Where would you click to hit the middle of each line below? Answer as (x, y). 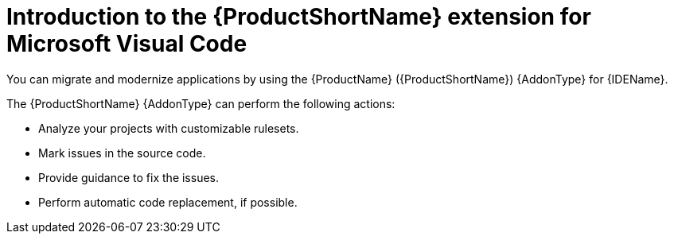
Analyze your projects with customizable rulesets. (169, 128)
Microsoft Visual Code (127, 44)
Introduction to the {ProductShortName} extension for (299, 17)
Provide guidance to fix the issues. (129, 177)
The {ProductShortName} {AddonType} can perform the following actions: (201, 103)
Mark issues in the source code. (122, 153)
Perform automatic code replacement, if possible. (168, 202)
